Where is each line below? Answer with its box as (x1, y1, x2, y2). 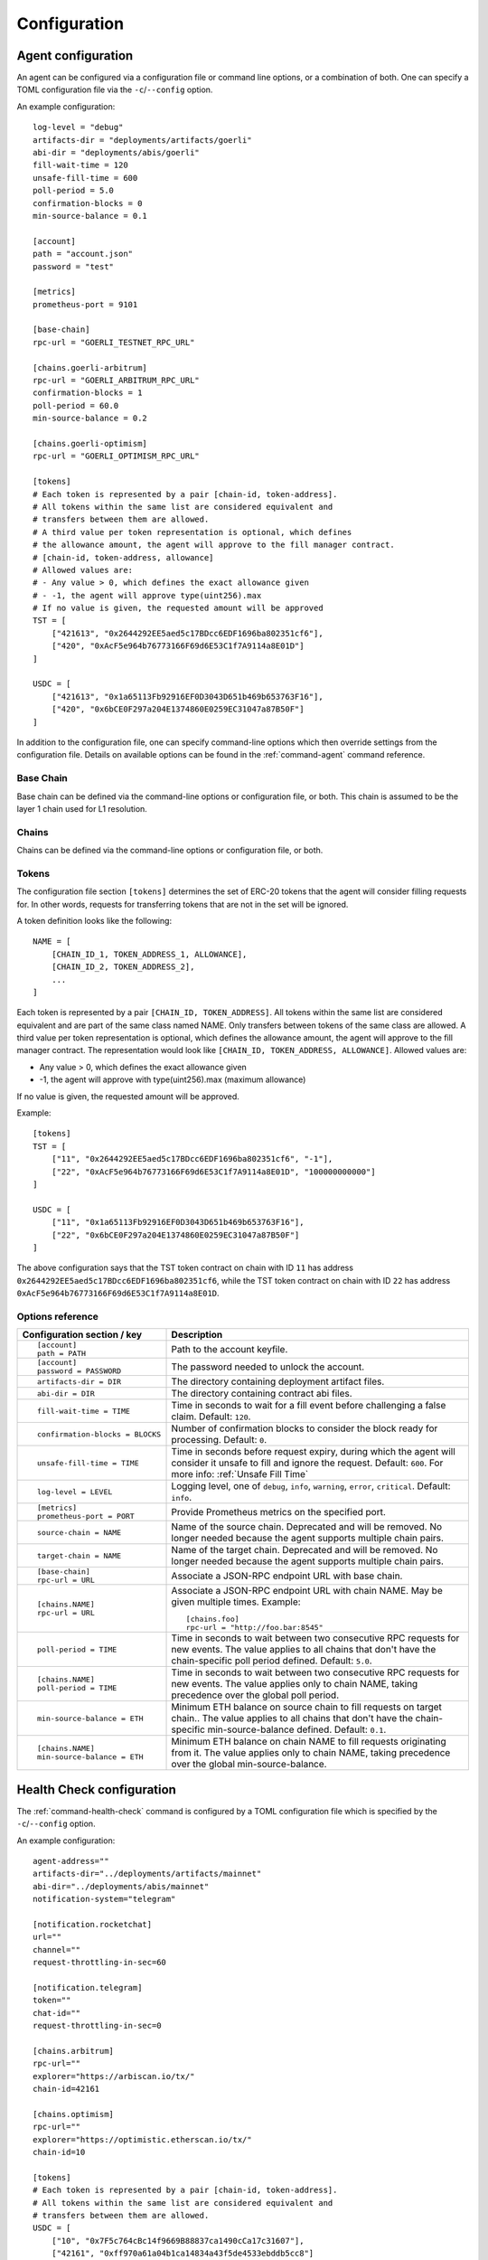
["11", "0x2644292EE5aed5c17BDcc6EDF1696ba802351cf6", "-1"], (51, 1154, 333, 1164)
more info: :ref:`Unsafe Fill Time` (171, 1468, 309, 1481)
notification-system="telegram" (33, 1894, 176, 1905)
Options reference (16, 1310, 99, 1323)
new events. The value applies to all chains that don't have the (171, 1643, 436, 1656)
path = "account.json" (33, 249, 134, 259)
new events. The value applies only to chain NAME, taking (171, 1678, 418, 1690)
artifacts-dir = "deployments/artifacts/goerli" (33, 135, 252, 145)
